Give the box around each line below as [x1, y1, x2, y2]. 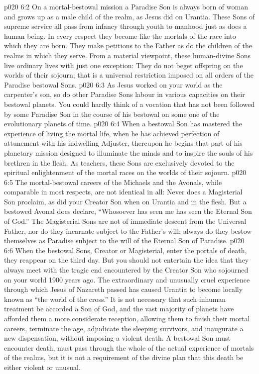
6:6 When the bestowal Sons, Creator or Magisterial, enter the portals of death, [4, 245, 247, 255]
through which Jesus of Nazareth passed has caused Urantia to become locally [4, 284, 243, 294]
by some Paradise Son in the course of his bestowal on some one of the [4, 108, 220, 119]
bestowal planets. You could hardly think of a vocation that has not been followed [4, 98, 255, 109]
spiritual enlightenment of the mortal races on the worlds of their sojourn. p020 [4, 167, 247, 178]
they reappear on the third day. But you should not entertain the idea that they [4, 255, 249, 265]
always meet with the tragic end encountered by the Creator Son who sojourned [4, 265, 249, 275]
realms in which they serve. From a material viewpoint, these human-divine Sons [4, 50, 251, 60]
